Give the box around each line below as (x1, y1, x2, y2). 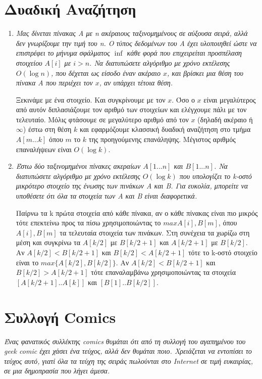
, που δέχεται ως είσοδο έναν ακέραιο (51, 67, 161, 78)
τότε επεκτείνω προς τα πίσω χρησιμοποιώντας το (16, 217, 161, 228)
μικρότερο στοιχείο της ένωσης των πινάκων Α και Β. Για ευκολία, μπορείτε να (16, 180, 248, 191)
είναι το (16, 257, 39, 267)
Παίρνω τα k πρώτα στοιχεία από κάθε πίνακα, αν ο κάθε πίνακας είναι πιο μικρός (16, 207, 258, 218)
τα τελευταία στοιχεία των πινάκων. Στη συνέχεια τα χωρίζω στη (60, 227, 250, 238)
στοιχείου (16, 57, 42, 68)
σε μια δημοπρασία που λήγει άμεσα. (4, 365, 110, 376)
